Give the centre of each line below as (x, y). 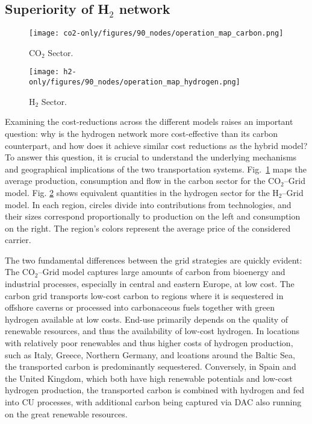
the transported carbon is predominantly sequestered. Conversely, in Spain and (151, 366)
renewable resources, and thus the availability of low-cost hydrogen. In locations (152, 331)
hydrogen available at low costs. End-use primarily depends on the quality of (147, 319)
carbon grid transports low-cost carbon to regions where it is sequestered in (144, 295)
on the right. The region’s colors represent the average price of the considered (148, 228)
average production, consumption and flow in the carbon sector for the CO (143, 181)
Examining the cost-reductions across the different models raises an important (149, 122)
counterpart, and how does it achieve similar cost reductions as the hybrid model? (156, 145)
